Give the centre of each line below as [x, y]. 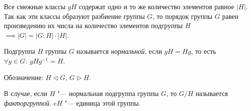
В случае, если [26, 93]
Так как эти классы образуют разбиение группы [74, 16]
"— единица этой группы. [103, 103]
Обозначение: [24, 77]
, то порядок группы [182, 16]
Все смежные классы [35, 6]
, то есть [204, 51]
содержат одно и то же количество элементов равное [157, 6]
